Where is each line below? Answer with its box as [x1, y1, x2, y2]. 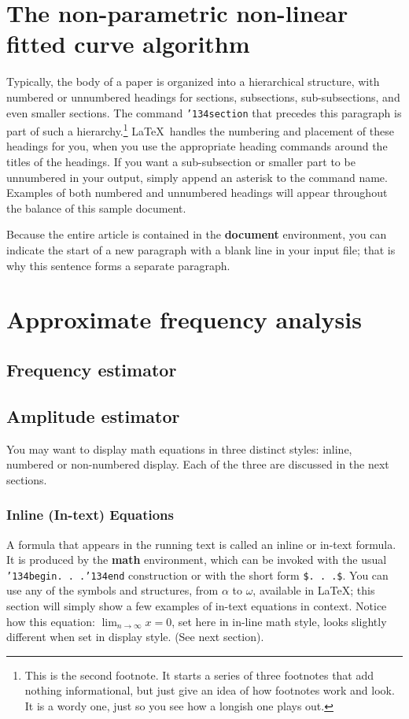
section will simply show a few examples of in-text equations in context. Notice [6, 597, 387, 613]
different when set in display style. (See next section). [6, 628, 264, 645]
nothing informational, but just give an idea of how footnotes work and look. [24, 682, 395, 699]
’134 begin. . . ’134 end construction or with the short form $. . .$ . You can [6, 566, 389, 583]
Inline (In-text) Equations [6, 505, 174, 524]
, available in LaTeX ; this [252, 582, 375, 599]
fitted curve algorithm [6, 28, 250, 60]
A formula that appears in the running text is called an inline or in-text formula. [6, 536, 396, 552]
